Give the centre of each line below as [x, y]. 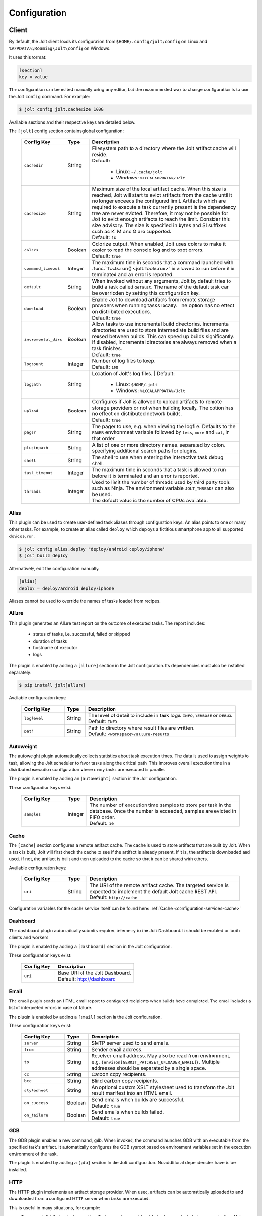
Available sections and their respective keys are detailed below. [72, 122]
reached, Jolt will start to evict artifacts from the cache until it [162, 195]
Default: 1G [104, 237]
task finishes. [107, 349]
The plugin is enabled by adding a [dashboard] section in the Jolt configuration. [90, 947]
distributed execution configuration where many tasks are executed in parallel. [87, 769]
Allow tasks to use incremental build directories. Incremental [161, 324]
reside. [100, 155]
